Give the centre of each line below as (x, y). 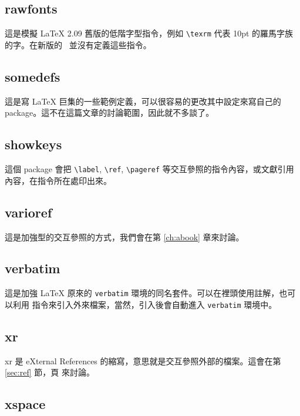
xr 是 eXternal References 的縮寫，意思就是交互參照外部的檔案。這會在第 (143, 360)
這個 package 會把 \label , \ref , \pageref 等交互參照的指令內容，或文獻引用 (149, 169)
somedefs (33, 76)
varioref (28, 212)
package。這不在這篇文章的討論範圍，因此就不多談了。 (109, 113)
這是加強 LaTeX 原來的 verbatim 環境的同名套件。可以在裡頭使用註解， (142, 293)
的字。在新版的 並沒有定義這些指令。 (78, 44)
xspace (25, 404)
